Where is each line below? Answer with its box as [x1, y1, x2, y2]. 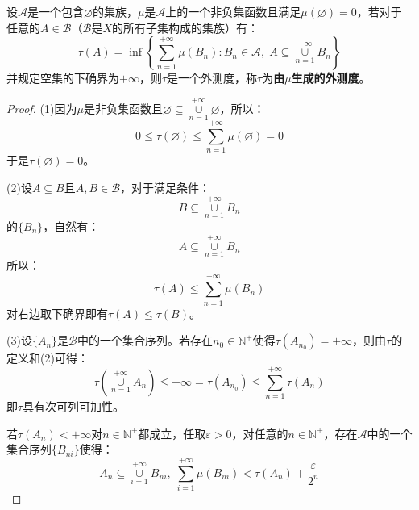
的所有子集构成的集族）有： [112, 19, 259, 36]
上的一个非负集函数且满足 [165, 3, 301, 19]
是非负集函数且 [83, 100, 163, 116]
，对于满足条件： [120, 178, 211, 195]
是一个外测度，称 [167, 69, 258, 86]
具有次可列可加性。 [23, 398, 125, 415]
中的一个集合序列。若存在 [77, 332, 213, 349]
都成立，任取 [138, 424, 206, 441]
